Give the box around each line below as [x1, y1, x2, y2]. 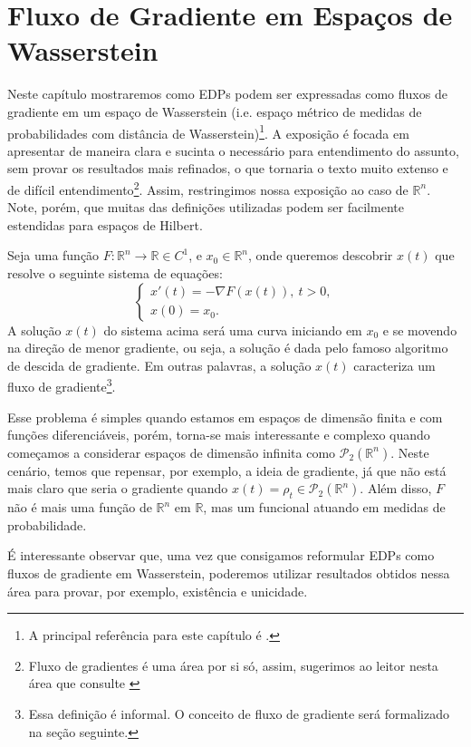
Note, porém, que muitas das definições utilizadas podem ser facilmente [7, 198, 404, 217]
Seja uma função [7, 246, 100, 265]
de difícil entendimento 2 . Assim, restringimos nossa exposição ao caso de [7, 177, 409, 199]
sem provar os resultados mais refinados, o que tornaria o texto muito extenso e [7, 159, 448, 178]
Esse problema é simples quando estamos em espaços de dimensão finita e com [7, 407, 443, 426]
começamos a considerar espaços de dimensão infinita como [7, 442, 336, 461]
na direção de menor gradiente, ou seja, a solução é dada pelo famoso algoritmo [7, 338, 448, 357]
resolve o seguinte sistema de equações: [7, 263, 223, 282]
